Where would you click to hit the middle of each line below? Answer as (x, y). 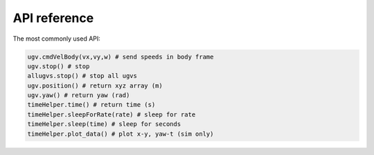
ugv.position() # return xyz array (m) (95, 85)
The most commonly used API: (56, 39)
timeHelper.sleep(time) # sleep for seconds (104, 124)
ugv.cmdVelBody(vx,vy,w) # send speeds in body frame (121, 56)
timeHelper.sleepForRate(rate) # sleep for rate (112, 114)
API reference (53, 18)
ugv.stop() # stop (59, 66)
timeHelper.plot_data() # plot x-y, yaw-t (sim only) (121, 134)
